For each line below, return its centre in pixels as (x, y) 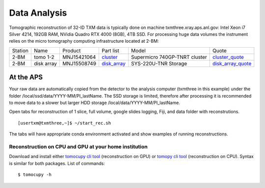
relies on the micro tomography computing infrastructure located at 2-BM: (84, 41)
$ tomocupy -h (35, 175)
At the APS (26, 77)
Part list (110, 51)
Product (71, 51)
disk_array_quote (232, 63)
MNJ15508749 (79, 63)
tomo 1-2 (44, 57)
